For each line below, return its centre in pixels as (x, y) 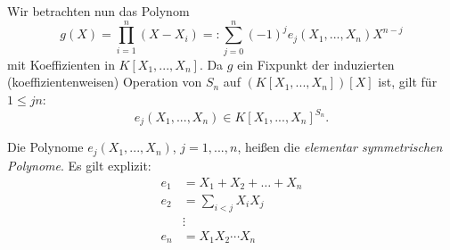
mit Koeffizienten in (61, 64)
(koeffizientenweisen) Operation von (105, 82)
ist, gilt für (408, 82)
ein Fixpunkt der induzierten (316, 64)
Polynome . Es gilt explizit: (79, 165)
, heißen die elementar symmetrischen (340, 147)
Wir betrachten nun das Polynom (98, 11)
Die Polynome (45, 147)
